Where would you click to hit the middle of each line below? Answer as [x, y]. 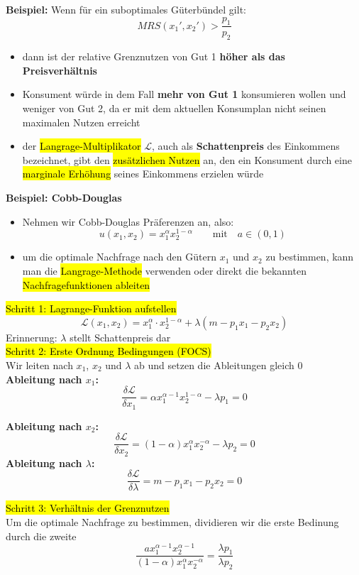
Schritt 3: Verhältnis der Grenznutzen [88, 508]
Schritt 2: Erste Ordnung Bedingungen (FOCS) [109, 351]
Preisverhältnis [60, 70]
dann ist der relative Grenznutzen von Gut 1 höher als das [154, 56]
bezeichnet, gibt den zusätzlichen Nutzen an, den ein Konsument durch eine [187, 159]
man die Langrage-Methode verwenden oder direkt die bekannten [164, 270]
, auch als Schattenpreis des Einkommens [246, 146]
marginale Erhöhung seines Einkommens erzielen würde [143, 174]
